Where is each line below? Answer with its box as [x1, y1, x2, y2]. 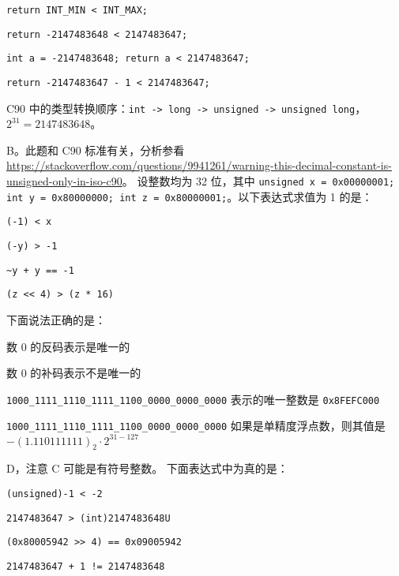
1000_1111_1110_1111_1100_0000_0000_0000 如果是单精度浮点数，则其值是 [6, 417, 386, 434]
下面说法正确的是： [6, 312, 106, 327]
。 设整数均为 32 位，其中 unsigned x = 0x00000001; [122, 173, 395, 189]
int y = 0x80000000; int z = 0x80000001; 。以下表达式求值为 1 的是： [6, 188, 373, 204]
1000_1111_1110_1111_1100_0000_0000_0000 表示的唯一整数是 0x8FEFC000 [6, 391, 380, 407]
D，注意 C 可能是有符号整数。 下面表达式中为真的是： [6, 460, 288, 477]
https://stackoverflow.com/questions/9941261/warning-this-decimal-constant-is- [6, 157, 392, 174]
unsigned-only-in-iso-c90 [6, 173, 122, 189]
